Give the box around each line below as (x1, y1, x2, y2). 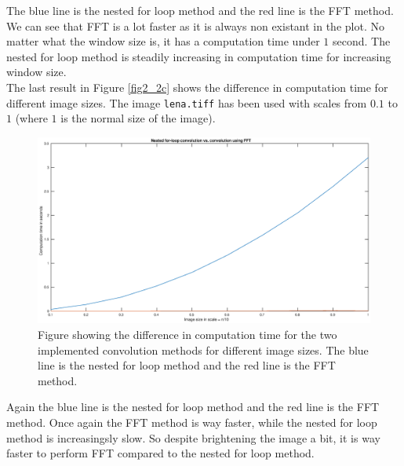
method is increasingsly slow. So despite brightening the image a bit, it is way (6, 429, 380, 446)
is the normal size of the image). (60, 110, 216, 126)
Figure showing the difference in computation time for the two (38, 326, 337, 343)
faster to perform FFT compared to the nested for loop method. (6, 445, 315, 461)
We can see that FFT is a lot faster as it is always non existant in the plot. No (6, 17, 384, 34)
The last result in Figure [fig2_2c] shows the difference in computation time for (6, 78, 388, 95)
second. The (333, 33, 391, 49)
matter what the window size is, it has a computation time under (6, 33, 320, 49)
